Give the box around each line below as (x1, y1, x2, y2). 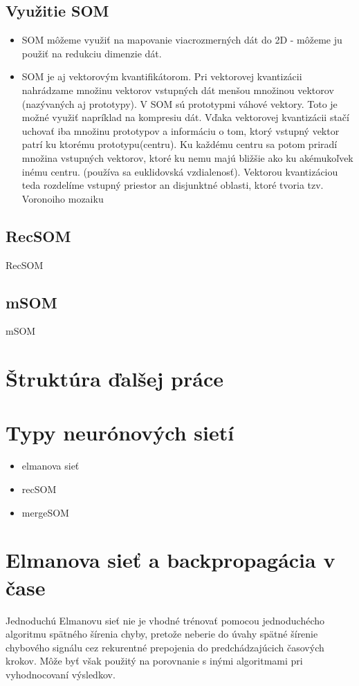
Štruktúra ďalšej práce (6, 364, 224, 393)
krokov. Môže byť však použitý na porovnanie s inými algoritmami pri (6, 653, 303, 668)
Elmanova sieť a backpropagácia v (6, 546, 335, 574)
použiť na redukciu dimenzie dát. (21, 46, 162, 60)
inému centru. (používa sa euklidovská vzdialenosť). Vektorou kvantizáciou (21, 164, 338, 178)
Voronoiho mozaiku (21, 191, 104, 205)
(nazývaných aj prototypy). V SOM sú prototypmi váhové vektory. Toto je (21, 96, 338, 111)
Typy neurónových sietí (6, 418, 234, 447)
